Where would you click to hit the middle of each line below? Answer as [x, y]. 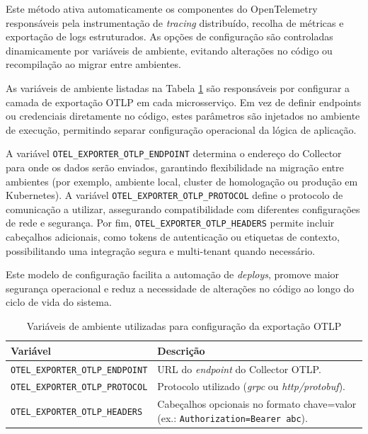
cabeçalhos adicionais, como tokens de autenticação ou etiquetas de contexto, [173, 237]
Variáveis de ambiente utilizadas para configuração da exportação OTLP [184, 326]
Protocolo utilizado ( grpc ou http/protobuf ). [251, 386]
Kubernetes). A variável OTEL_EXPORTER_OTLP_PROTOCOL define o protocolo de [174, 195]
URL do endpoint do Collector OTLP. [239, 369]
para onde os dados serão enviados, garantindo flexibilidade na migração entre [175, 167]
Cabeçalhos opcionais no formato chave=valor [257, 404]
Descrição [181, 350]
